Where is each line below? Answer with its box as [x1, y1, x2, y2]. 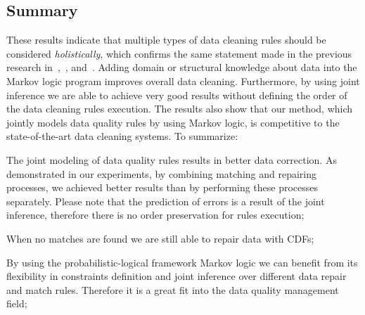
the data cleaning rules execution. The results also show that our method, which [6, 101, 353, 116]
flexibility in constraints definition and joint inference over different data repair [6, 269, 347, 283]
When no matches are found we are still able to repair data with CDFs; [6, 231, 314, 245]
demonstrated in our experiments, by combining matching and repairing [6, 166, 316, 181]
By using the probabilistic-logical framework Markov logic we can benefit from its [6, 255, 358, 269]
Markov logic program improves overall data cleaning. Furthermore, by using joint [6, 73, 360, 88]
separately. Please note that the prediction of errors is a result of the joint [6, 193, 325, 208]
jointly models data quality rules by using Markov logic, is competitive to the [6, 115, 340, 129]
